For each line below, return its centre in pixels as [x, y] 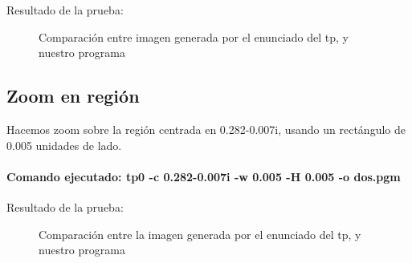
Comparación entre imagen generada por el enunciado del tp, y [194, 36]
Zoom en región [73, 96]
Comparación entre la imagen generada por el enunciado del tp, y [200, 234]
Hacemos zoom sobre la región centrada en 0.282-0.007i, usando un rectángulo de [206, 129]
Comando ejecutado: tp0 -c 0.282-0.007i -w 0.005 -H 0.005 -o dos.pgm [204, 176]
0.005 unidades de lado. [64, 145]
